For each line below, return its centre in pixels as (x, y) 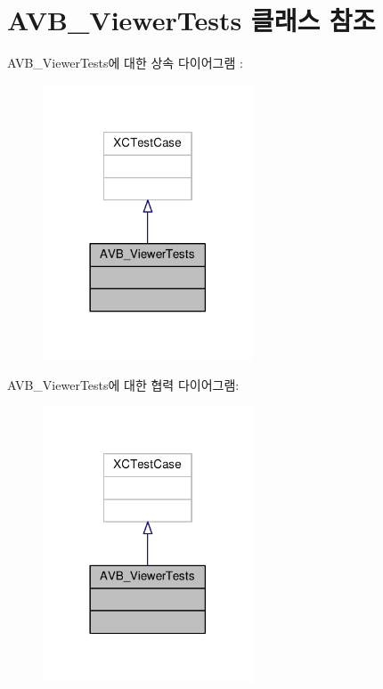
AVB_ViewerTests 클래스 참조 (191, 20)
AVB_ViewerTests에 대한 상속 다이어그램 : (125, 63)
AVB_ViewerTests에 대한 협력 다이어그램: (123, 384)
